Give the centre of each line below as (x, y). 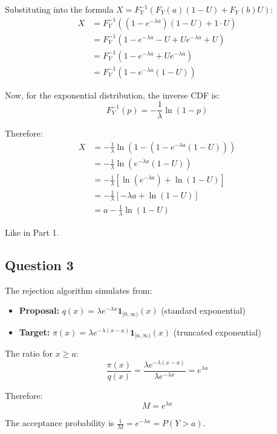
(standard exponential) (203, 310)
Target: (34, 332)
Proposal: (39, 310)
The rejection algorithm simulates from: (79, 290)
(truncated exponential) (217, 332)
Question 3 (39, 264)
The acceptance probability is (60, 423)
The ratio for (29, 353)
